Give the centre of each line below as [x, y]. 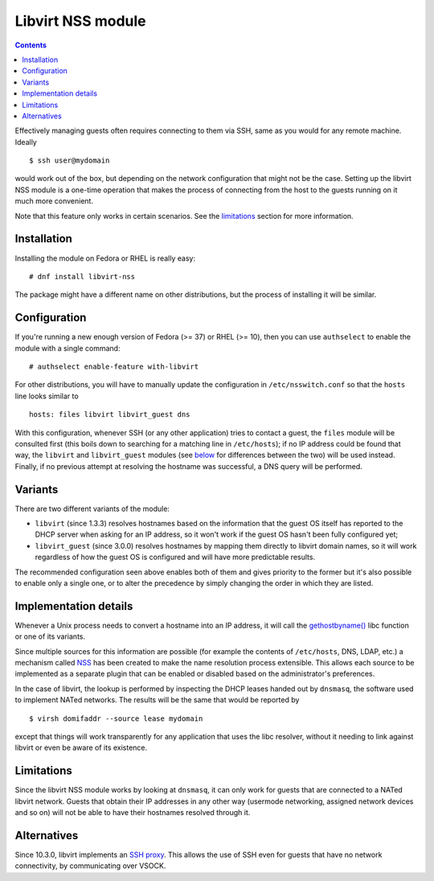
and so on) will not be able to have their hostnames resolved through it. [133, 813]
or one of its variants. [50, 636]
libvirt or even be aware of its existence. [81, 747]
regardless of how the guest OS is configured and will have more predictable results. [175, 557]
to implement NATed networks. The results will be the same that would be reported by [157, 700]
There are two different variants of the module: [92, 508]
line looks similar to [47, 396]
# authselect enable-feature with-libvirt [114, 366]
